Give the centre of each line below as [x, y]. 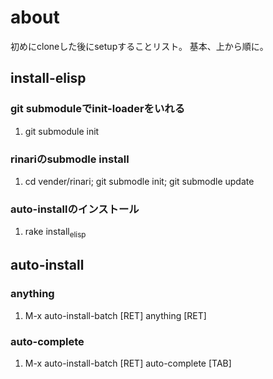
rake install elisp [55, 233]
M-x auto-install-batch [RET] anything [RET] [115, 315]
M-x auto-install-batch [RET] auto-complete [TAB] [128, 363]
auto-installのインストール [75, 209]
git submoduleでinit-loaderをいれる [97, 109]
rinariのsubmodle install [70, 159]
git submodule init [62, 131]
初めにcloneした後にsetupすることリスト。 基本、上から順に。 [139, 46]
